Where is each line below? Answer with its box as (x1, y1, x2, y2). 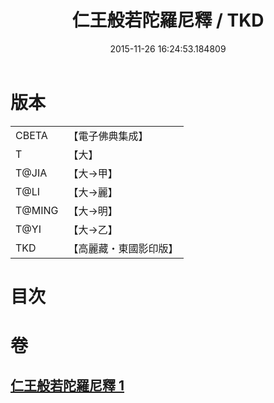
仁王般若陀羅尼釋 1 (10, 377, 125, 395)
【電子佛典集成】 (68, 129, 149, 143)
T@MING (15, 203, 59, 217)
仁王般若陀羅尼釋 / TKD (71, 9, 265, 32)
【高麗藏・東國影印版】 (68, 241, 179, 255)
